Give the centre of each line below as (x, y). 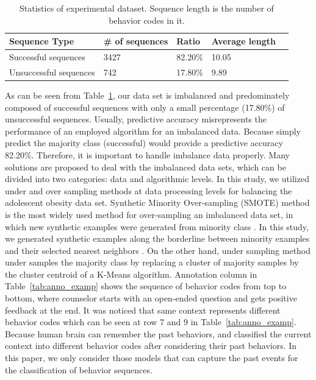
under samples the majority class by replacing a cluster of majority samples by (152, 262)
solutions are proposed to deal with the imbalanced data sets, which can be (145, 167)
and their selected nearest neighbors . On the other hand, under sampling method (158, 250)
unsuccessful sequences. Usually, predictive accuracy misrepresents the (136, 119)
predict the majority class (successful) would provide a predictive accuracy (144, 143)
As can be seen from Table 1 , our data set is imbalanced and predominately (147, 95)
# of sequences (136, 41)
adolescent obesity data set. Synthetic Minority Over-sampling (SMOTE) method (157, 202)
